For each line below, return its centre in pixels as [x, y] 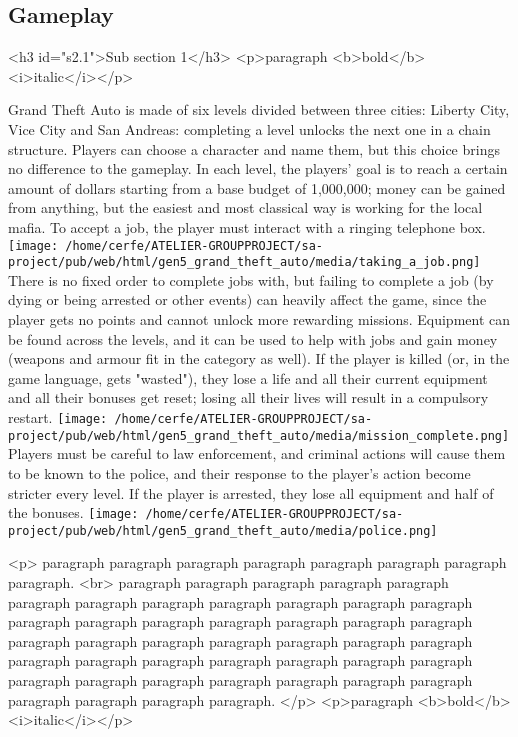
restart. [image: [58, 417]
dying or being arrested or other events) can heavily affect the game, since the [247, 299]
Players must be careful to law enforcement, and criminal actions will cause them [257, 453]
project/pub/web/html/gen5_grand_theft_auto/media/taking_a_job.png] [244, 262]
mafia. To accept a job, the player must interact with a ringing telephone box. [247, 226]
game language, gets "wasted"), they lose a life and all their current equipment [248, 377]
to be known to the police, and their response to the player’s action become [239, 472]
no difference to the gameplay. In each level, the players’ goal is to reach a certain [258, 168]
